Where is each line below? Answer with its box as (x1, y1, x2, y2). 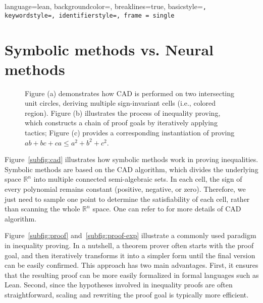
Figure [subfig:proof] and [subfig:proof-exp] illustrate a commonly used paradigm (5, 230, 256, 241)
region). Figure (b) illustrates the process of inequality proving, (25, 107, 221, 118)
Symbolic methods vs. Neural (5, 39, 214, 59)
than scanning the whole (5, 203, 80, 214)
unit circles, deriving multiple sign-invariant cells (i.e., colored (25, 98, 216, 108)
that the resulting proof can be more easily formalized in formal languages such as (5, 269, 259, 280)
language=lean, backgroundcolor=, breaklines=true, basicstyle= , (5, 1, 206, 11)
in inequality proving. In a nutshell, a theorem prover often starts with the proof (5, 240, 254, 250)
